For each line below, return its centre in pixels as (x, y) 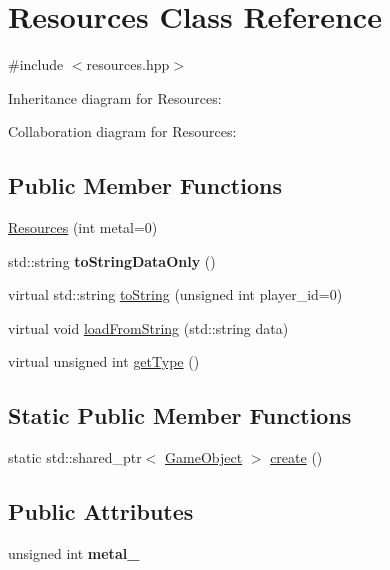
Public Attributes (101, 511)
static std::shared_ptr (75, 457)
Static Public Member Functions (180, 415)
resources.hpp (128, 64)
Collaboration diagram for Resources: (122, 131)
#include (36, 64)
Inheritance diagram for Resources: (115, 97)
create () (296, 457)
